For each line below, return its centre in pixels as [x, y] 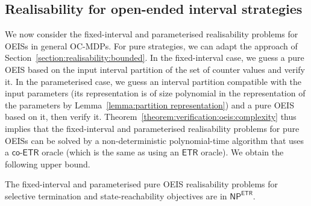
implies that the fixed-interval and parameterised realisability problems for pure [152, 128]
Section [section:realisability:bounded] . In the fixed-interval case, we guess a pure [155, 58]
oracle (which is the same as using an [110, 152]
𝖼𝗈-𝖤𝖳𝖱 [25, 153]
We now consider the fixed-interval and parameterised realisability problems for [152, 34]
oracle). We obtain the [242, 152]
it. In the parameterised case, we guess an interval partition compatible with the [153, 81]
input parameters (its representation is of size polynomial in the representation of [155, 93]
